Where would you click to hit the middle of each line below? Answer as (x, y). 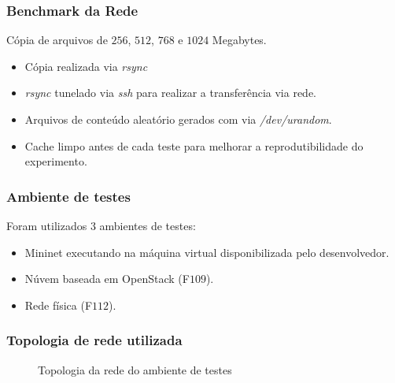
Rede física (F (59, 305)
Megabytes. (239, 40)
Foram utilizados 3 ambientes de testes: (101, 225)
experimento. (56, 161)
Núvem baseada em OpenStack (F (107, 279)
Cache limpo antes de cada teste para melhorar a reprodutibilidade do (194, 145)
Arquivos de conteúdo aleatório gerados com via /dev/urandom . (178, 119)
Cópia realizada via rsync (86, 66)
